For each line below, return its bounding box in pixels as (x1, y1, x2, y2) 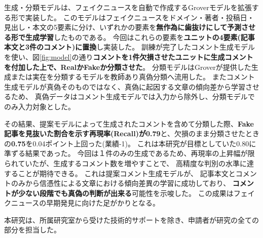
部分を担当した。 (4, 224, 61, 235)
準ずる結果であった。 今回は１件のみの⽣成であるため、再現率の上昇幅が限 (4, 148, 255, 158)
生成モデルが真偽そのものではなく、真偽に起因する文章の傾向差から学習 (4, 81, 245, 92)
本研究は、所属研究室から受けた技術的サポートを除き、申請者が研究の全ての (4, 214, 259, 225)
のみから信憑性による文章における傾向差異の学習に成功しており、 (11, 178, 231, 188)
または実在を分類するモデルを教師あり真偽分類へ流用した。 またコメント (11, 71, 255, 82)
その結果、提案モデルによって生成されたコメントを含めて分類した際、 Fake (4, 118, 254, 129)
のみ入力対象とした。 (4, 101, 75, 111)
